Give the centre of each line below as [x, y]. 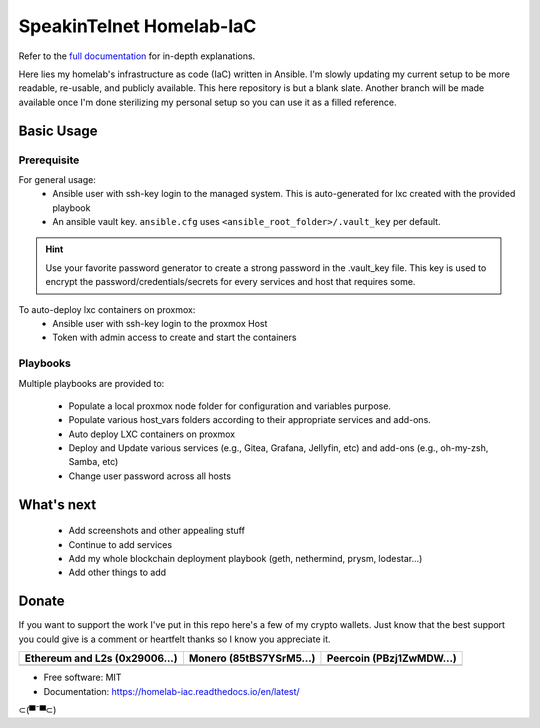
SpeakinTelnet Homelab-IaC [137, 26]
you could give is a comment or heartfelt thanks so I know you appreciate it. [174, 639]
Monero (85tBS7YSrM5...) [252, 658]
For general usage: [57, 179]
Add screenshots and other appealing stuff [156, 531]
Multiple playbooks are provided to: [91, 383]
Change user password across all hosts [150, 476]
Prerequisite [49, 160]
